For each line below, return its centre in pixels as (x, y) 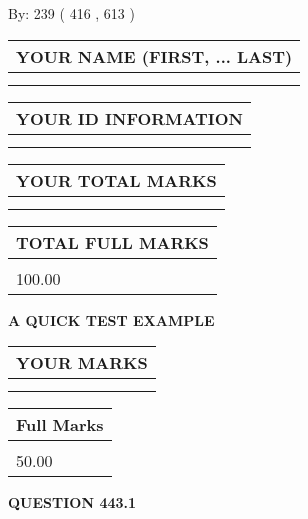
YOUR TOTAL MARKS (116, 180)
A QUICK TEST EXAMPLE (111, 319)
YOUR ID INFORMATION (129, 118)
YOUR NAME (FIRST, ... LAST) (154, 56)
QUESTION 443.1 (72, 502)
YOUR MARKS (82, 363)
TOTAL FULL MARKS (112, 242)
